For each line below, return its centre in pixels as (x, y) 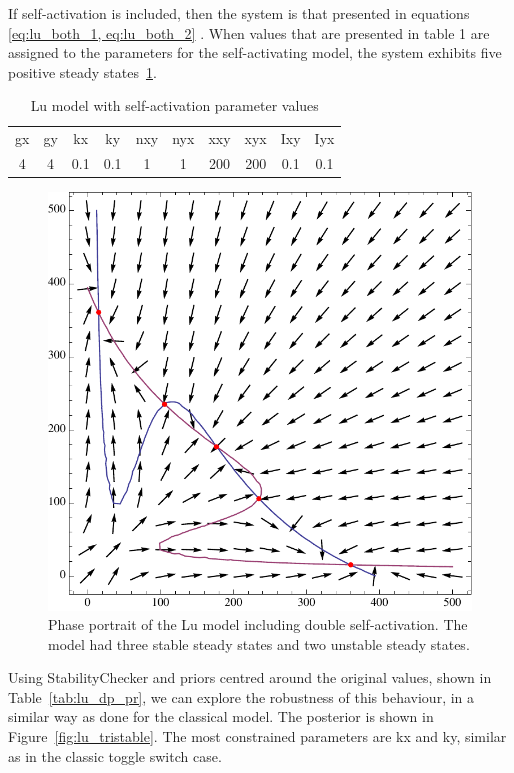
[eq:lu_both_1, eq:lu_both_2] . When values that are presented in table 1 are (249, 32)
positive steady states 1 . (82, 71)
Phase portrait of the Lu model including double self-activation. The (258, 624)
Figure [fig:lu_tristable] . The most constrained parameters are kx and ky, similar (257, 736)
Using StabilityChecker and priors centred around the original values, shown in (250, 677)
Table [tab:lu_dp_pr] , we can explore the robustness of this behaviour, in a (241, 696)
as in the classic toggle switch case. (115, 755)
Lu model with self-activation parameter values (174, 105)
